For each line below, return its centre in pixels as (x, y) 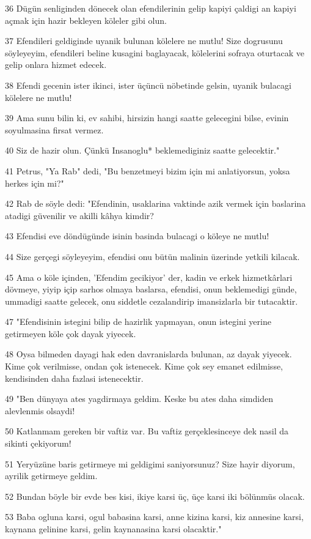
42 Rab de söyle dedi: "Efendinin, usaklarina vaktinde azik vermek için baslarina (155, 203)
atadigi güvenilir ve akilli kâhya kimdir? (79, 215)
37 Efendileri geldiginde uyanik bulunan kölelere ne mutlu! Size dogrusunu (144, 41)
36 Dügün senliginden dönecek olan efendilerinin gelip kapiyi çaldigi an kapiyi (151, 8)
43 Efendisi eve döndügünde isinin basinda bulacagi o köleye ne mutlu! (137, 236)
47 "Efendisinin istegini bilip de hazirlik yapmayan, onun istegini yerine (138, 322)
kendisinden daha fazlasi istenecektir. (74, 378)
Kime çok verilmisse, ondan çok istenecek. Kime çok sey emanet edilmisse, (144, 366)
